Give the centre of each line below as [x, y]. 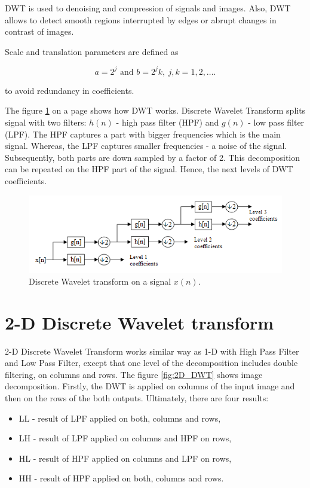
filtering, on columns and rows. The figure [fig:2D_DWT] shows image [134, 374]
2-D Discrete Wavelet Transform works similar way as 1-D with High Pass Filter [152, 351]
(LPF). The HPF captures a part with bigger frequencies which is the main [143, 134]
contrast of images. [39, 31]
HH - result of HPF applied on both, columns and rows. [121, 478]
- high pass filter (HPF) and [168, 122]
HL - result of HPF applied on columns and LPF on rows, [125, 458]
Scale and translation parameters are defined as [92, 51]
